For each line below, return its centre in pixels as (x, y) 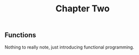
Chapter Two (83, 9)
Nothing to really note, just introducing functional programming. (69, 47)
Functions (21, 35)
